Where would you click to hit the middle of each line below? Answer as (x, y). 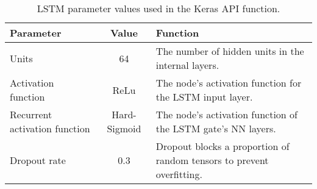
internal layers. (187, 65)
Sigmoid (124, 128)
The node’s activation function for (229, 83)
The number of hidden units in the (230, 51)
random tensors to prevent (212, 160)
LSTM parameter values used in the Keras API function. (158, 8)
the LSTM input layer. (204, 97)
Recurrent (31, 114)
